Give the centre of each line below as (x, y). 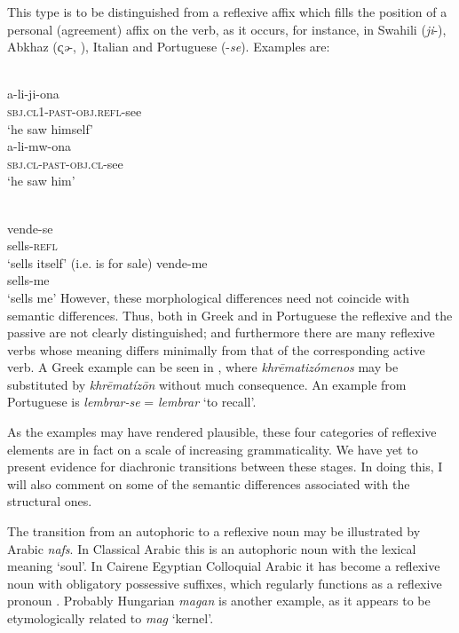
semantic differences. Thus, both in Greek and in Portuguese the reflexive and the (230, 315)
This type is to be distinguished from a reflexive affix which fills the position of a (227, 12)
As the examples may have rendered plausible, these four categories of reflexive (222, 432)
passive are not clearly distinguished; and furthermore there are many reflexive (221, 332)
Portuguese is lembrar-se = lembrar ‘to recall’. (132, 402)
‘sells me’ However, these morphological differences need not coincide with (209, 297)
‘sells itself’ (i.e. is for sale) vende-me (107, 262)
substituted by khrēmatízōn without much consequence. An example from (207, 384)
